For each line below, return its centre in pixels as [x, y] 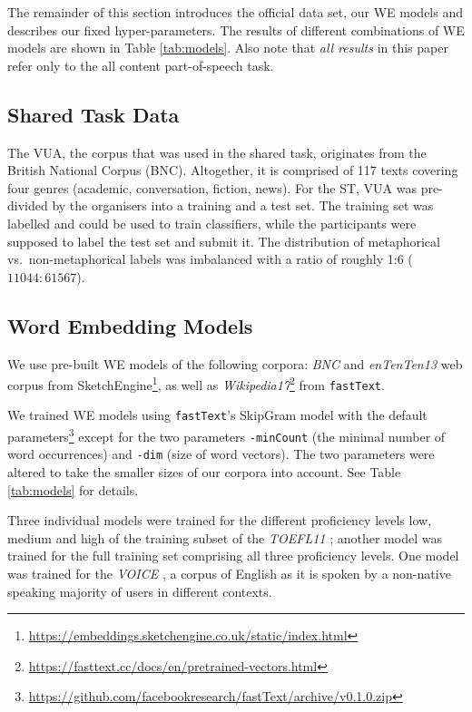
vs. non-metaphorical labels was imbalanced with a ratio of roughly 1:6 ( [210, 259]
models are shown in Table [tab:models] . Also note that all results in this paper [228, 48]
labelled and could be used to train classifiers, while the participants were [212, 223]
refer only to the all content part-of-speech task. [141, 65]
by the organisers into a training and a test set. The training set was [243, 205]
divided [28, 205]
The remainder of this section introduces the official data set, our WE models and [235, 12]
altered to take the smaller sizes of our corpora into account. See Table [204, 472]
